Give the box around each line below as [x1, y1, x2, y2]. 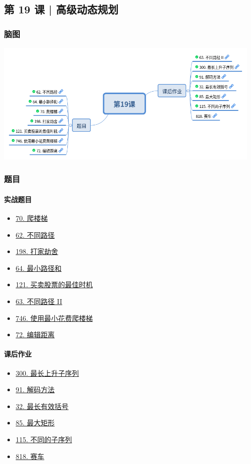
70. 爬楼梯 [15, 213, 48, 223]
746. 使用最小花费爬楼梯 [15, 312, 93, 323]
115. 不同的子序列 [15, 434, 72, 444]
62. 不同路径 [15, 229, 55, 240]
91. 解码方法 [15, 384, 55, 395]
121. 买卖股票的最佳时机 [15, 279, 93, 290]
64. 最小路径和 [15, 262, 62, 273]
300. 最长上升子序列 [15, 367, 79, 378]
